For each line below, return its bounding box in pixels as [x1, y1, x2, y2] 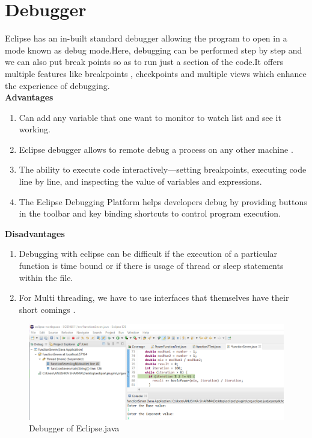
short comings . [19, 303, 76, 315]
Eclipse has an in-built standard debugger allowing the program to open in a [5, 32, 287, 45]
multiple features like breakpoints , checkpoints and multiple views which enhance [5, 67, 307, 79]
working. [19, 123, 50, 135]
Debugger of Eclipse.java [29, 422, 120, 434]
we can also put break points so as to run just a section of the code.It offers [5, 55, 283, 68]
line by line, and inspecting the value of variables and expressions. [19, 175, 262, 188]
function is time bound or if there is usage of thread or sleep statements [19, 259, 284, 272]
